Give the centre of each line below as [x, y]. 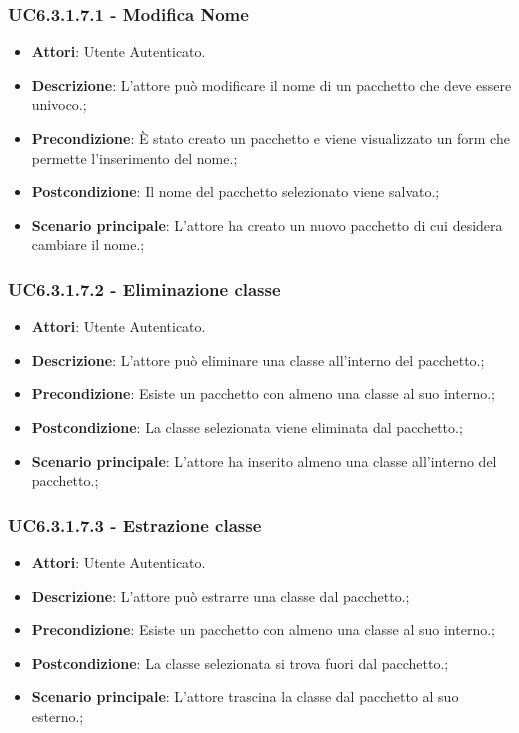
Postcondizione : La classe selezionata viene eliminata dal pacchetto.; [247, 426]
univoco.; [59, 104]
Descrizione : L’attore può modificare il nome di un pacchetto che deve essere [271, 84]
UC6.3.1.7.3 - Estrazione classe [135, 524]
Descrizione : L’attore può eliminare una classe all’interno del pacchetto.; [258, 359]
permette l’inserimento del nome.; [134, 157]
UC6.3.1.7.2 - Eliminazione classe [144, 288]
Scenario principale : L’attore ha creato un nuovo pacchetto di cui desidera [267, 224]
